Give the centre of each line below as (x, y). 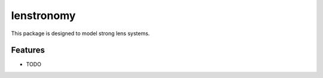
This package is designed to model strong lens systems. (80, 33)
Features (28, 50)
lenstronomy (43, 15)
